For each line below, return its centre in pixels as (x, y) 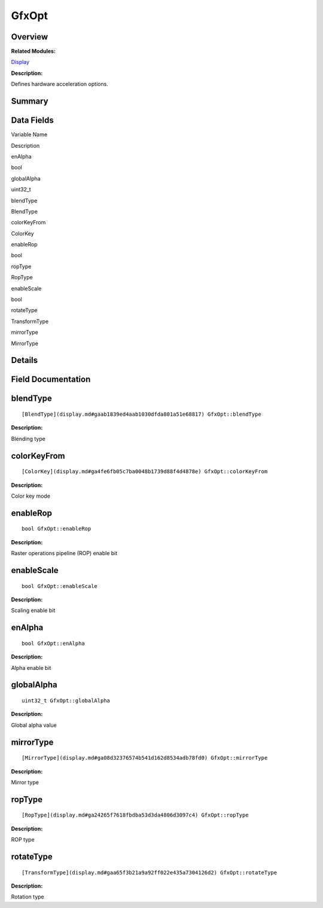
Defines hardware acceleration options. (60, 84)
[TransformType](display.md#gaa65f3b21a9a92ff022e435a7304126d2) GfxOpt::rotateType (150, 872)
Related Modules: (33, 51)
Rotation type (28, 897)
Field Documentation (51, 380)
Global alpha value (34, 725)
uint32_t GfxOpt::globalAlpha (66, 700)
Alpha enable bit (31, 668)
